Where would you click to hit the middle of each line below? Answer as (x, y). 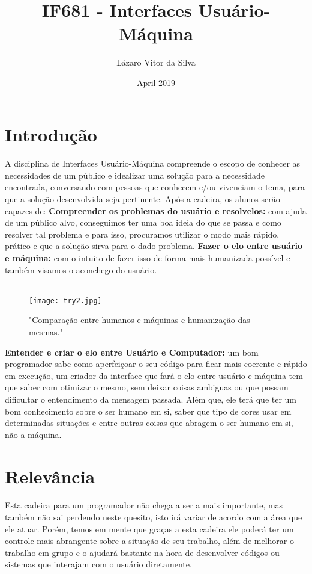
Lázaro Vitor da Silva (156, 62)
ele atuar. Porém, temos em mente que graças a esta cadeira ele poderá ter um (149, 529)
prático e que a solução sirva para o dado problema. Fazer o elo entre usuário (154, 246)
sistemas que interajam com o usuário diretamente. (98, 564)
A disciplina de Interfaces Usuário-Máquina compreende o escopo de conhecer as (153, 163)
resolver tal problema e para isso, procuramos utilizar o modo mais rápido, (142, 234)
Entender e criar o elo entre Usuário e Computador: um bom (132, 352)
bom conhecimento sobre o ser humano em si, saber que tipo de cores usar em (148, 411)
